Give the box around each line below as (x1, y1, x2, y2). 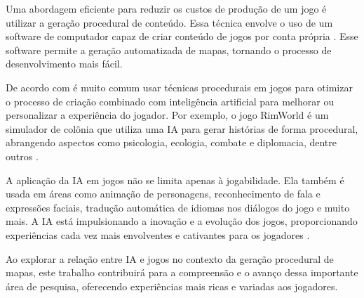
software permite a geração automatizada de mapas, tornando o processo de (6, 42, 332, 57)
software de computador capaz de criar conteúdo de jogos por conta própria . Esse (6, 29, 358, 44)
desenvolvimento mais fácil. (6, 56, 123, 71)
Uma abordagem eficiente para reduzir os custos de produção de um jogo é (6, 1, 327, 15)
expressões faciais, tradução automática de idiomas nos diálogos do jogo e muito (6, 200, 350, 214)
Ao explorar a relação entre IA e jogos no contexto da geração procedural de (6, 251, 334, 266)
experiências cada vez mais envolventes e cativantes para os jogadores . (6, 227, 310, 242)
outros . (6, 148, 39, 163)
